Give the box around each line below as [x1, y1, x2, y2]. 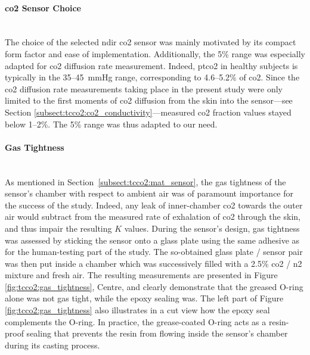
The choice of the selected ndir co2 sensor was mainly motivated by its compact [5, 36, 296, 48]
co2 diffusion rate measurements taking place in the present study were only [5, 82, 283, 95]
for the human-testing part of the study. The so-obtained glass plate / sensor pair [5, 245, 303, 258]
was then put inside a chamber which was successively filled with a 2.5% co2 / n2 [5, 257, 302, 269]
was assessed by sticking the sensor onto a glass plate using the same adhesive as [5, 233, 300, 246]
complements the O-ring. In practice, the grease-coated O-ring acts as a [5, 315, 266, 328]
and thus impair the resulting [5, 222, 112, 234]
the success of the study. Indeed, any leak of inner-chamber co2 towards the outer [5, 198, 303, 211]
